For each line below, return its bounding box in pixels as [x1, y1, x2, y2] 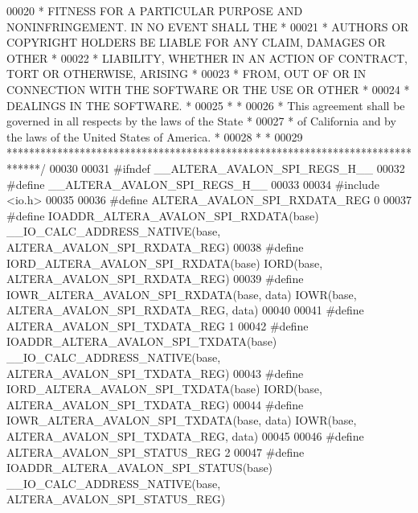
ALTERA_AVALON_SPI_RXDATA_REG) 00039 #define [6, 270, 304, 287]
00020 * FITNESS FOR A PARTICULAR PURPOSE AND [6, 2, 303, 18]
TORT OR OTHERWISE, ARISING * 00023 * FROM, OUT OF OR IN [6, 65, 367, 82]
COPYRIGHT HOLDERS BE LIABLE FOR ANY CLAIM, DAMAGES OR [6, 34, 386, 51]
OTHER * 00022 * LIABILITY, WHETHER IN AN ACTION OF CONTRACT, [6, 49, 408, 66]
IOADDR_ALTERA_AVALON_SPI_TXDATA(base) [6, 333, 277, 350]
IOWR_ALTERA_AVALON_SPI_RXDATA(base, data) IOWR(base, [6, 285, 357, 302]
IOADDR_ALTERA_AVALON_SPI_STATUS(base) [6, 459, 273, 476]
